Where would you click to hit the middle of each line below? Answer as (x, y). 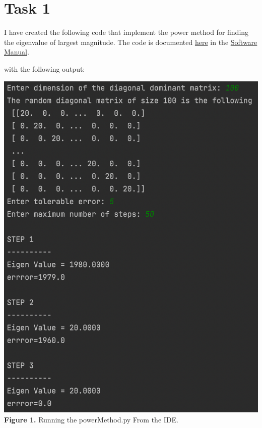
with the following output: (45, 68)
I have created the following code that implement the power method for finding (126, 32)
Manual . (17, 52)
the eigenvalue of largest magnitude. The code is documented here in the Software (131, 42)
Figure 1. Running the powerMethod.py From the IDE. (91, 419)
